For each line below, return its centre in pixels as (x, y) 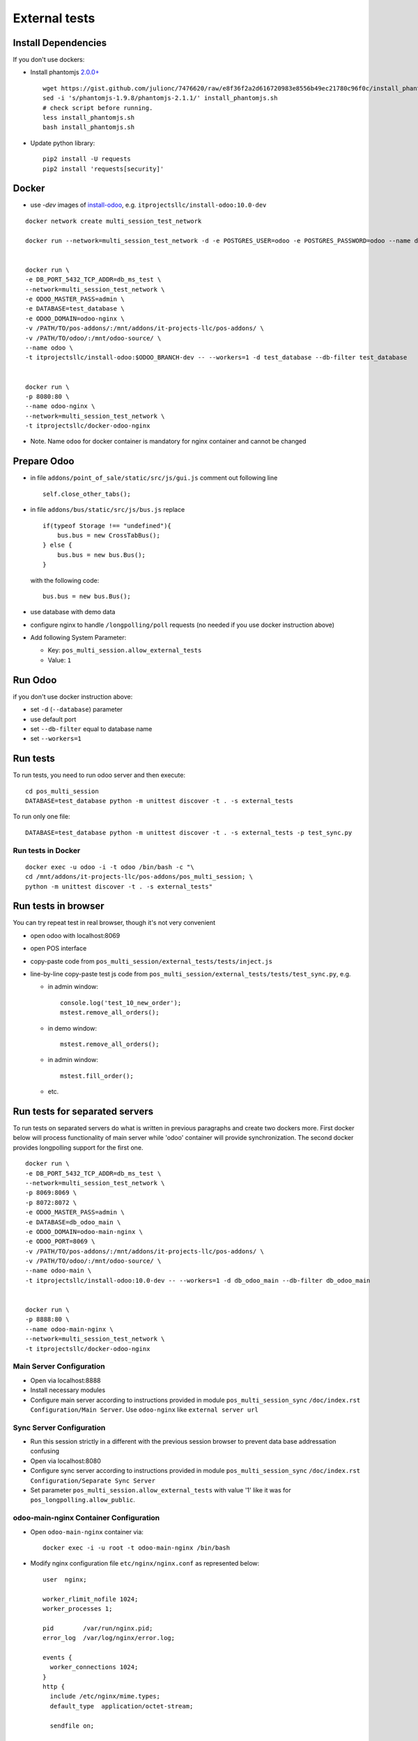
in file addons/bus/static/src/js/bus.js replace (108, 510)
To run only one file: (41, 817)
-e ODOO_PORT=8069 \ (60, 1242)
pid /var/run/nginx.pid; (98, 1628)
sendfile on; (72, 1726)
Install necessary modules (68, 1390)
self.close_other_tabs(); (87, 494)
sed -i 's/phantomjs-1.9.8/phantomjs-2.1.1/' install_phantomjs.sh (160, 98)
